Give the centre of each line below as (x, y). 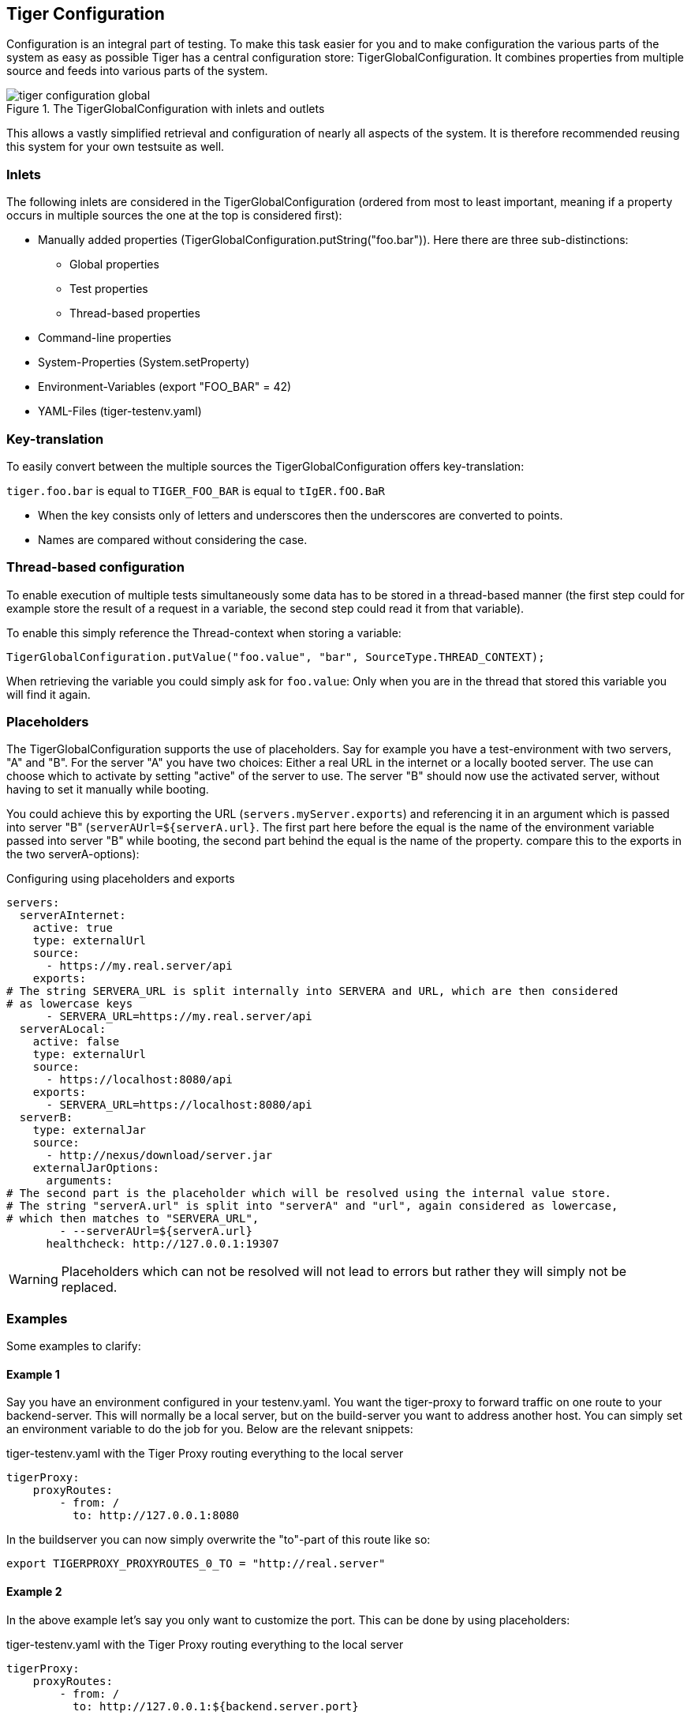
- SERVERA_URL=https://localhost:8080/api (179, 1105)
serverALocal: (63, 1029)
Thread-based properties (135, 313)
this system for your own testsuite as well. (116, 147)
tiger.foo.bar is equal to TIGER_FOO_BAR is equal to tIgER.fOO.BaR (196, 490)
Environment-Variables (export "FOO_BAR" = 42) (165, 387)
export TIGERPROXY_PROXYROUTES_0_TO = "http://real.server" (196, 1564)
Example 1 (33, 1374)
